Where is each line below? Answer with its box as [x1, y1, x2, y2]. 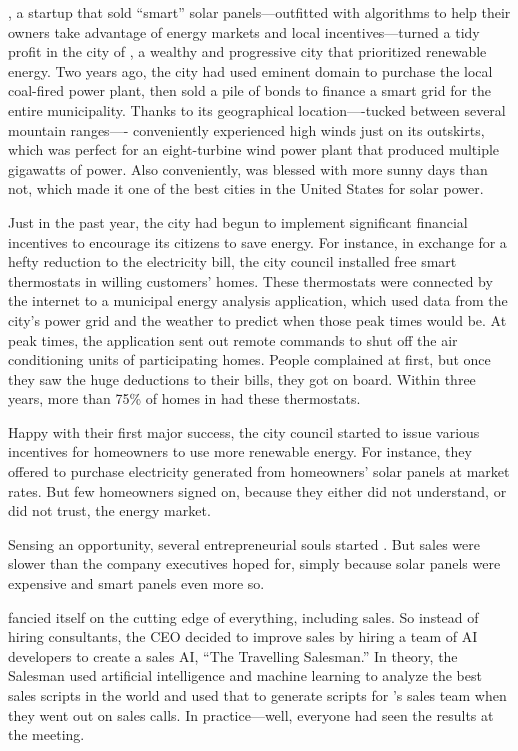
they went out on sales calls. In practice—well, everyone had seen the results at [8, 704, 494, 725]
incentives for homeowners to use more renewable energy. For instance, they [8, 441, 472, 462]
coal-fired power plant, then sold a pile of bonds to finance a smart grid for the [8, 80, 492, 101]
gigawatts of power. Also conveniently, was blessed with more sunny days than [8, 158, 488, 179]
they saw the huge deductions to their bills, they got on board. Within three [8, 368, 476, 389]
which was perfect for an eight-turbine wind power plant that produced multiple [8, 139, 500, 160]
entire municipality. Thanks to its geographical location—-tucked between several [8, 99, 506, 120]
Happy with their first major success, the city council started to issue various [8, 421, 480, 442]
